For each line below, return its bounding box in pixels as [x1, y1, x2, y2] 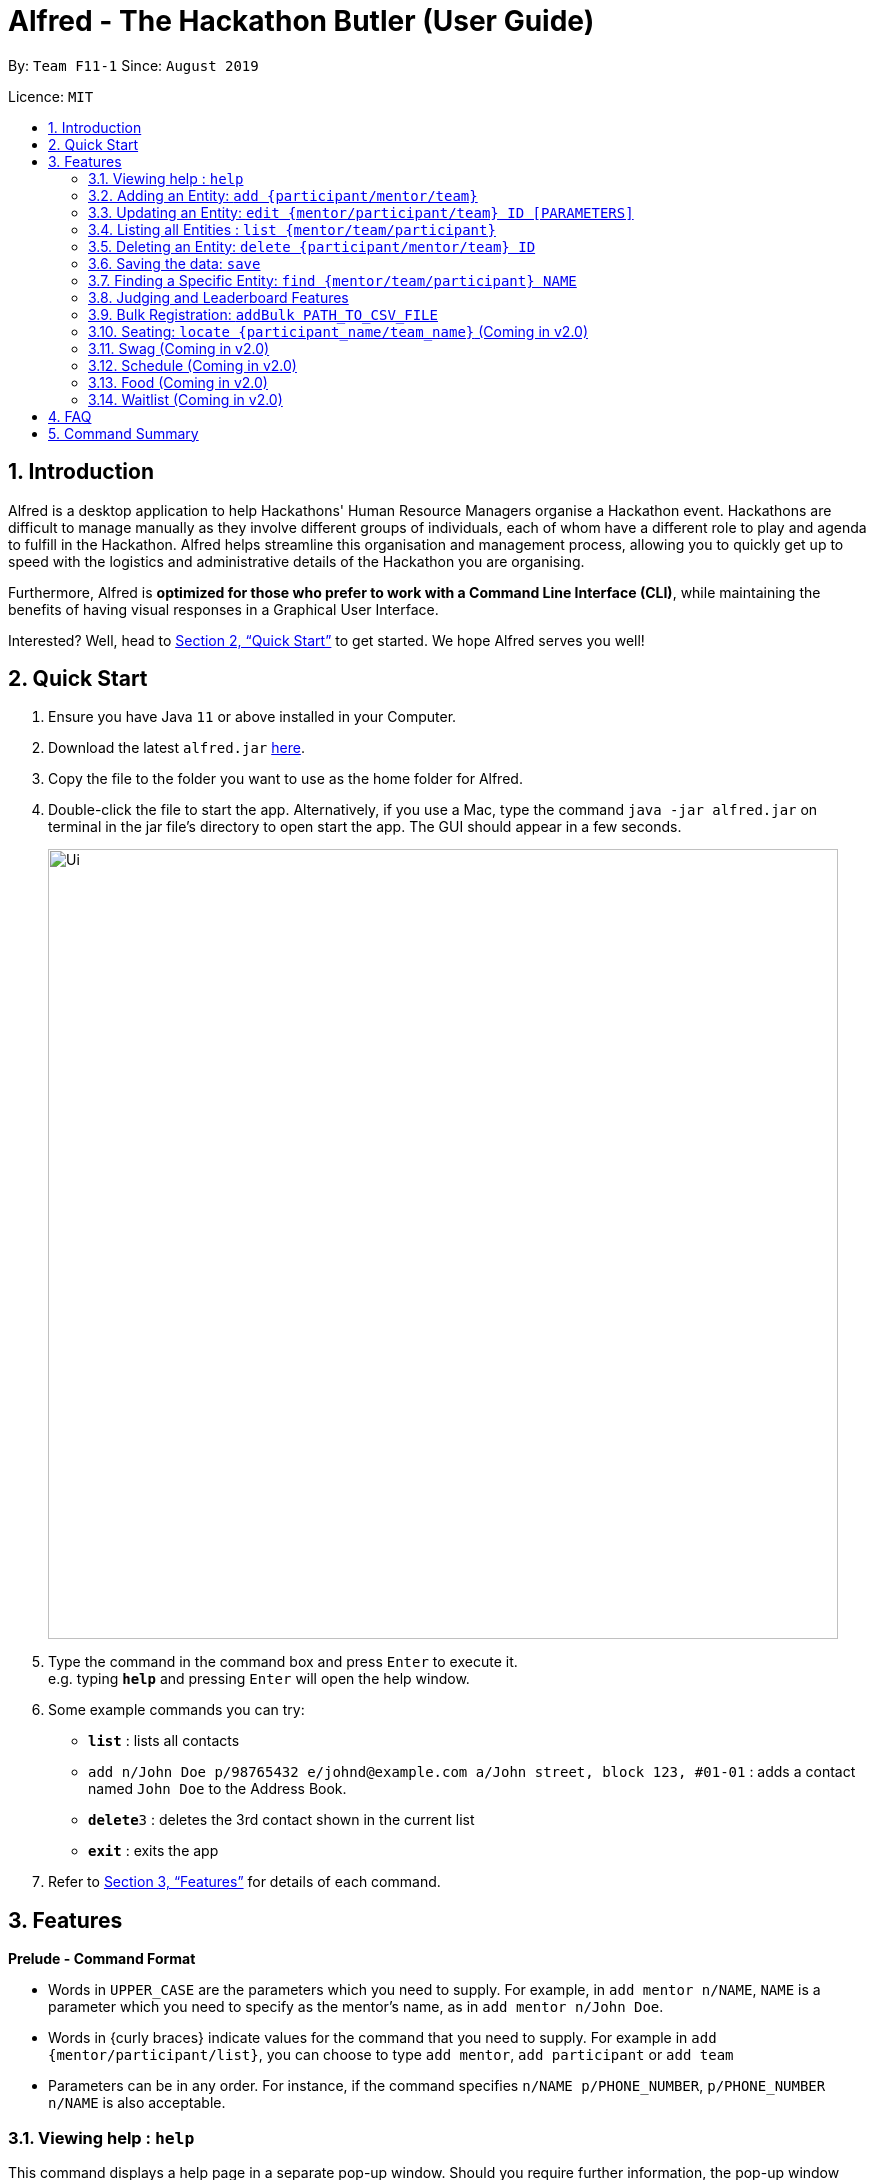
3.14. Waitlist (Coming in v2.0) [88, 390, 283, 408]
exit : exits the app [88, 1842, 219, 1860]
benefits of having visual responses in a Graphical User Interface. [8, 600, 439, 618]
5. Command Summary [48, 424, 199, 442]
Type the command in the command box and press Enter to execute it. [48, 1653, 518, 1671]
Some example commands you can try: [48, 1701, 305, 1719]
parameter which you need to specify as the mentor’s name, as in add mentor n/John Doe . [48, 1998, 664, 2016]
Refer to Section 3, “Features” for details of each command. [48, 1873, 441, 1891]
